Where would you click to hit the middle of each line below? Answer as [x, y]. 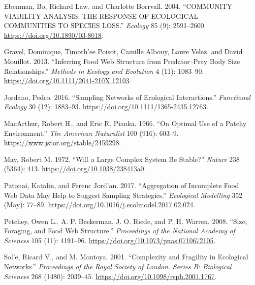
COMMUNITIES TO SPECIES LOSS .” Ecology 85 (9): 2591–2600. [105, 25]
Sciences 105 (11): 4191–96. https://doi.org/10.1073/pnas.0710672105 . [110, 240]
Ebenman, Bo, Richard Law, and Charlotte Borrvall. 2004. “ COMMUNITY [118, 6]
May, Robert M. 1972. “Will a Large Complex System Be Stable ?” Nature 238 [122, 159]
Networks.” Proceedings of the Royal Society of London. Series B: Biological [118, 267]
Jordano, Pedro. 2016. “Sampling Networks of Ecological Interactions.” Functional [127, 97]
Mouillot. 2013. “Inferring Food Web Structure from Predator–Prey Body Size [122, 61]
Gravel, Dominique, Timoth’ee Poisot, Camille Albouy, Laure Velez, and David [123, 51]
